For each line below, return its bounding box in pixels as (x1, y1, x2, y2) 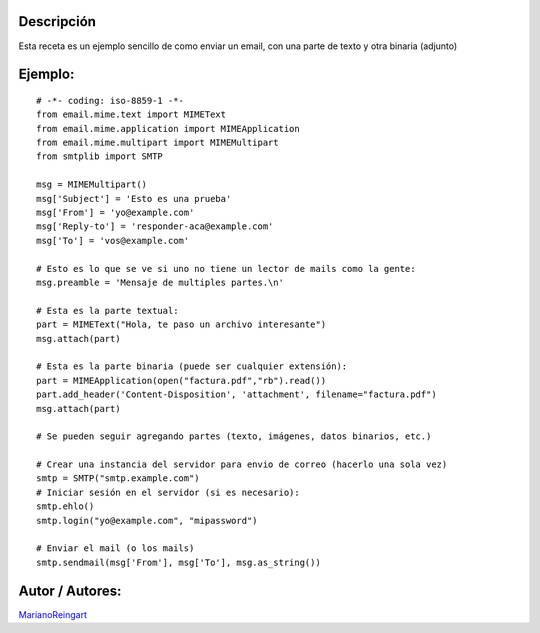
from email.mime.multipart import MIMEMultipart (36, 137, 279, 149)
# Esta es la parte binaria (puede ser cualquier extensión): (36, 361, 348, 372)
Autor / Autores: (18, 582, 122, 599)
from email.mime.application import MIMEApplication (36, 123, 300, 134)
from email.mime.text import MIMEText (36, 109, 227, 120)
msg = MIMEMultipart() (36, 179, 148, 190)
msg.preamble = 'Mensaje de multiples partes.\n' (36, 277, 285, 288)
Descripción (18, 13, 97, 30)
